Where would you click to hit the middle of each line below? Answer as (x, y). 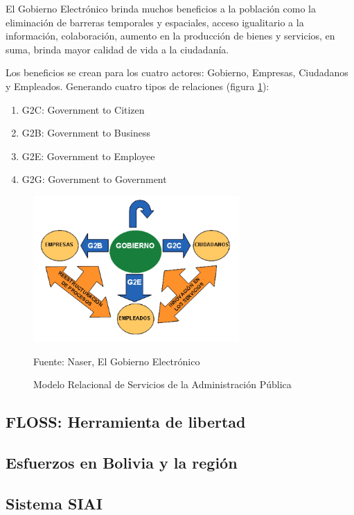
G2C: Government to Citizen (83, 109)
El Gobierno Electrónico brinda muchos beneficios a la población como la (161, 8)
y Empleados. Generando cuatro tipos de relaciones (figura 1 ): (138, 86)
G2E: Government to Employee (88, 156)
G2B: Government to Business (86, 133)
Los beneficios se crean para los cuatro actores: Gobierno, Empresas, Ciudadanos (177, 72)
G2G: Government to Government (94, 179)
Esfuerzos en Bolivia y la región (122, 463)
